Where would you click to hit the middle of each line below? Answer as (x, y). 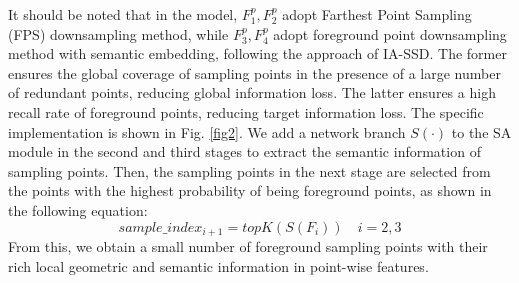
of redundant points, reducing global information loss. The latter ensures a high (252, 92)
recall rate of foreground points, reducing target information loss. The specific (246, 111)
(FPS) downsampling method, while (118, 33)
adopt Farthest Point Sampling (377, 14)
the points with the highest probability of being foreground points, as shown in (250, 190)
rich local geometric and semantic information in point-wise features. (218, 265)
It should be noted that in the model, (123, 14)
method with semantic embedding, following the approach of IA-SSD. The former (257, 53)
